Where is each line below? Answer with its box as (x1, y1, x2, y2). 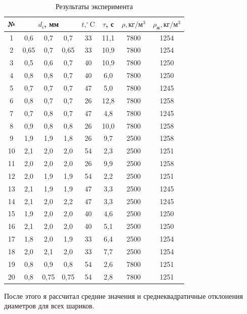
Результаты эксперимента (55, 1, 133, 11)
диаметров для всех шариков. (4, 300, 95, 311)
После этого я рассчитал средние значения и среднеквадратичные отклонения (4, 290, 243, 301)
